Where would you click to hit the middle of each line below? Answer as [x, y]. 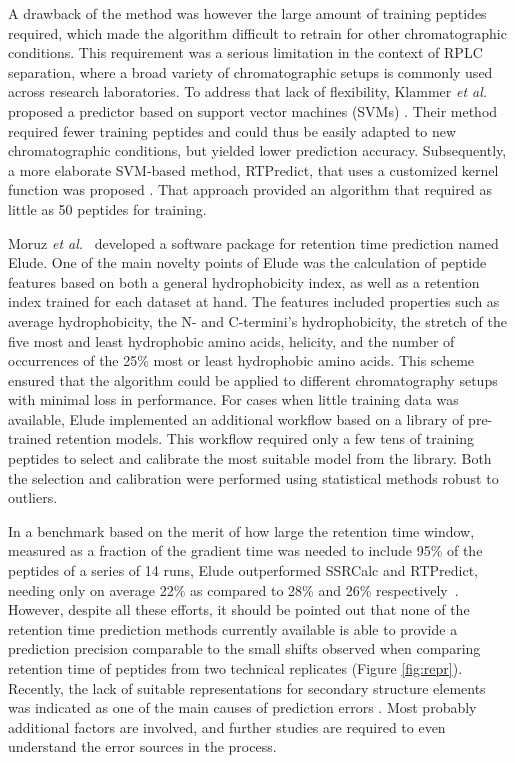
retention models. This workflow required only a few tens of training [265, 438]
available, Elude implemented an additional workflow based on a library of [236, 418]
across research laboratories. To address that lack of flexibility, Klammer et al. [248, 91]
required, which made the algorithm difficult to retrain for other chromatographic [257, 32]
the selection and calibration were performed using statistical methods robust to [253, 477]
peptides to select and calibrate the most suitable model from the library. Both [250, 458]
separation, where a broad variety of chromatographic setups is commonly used [250, 71]
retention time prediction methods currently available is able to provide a [233, 628]
